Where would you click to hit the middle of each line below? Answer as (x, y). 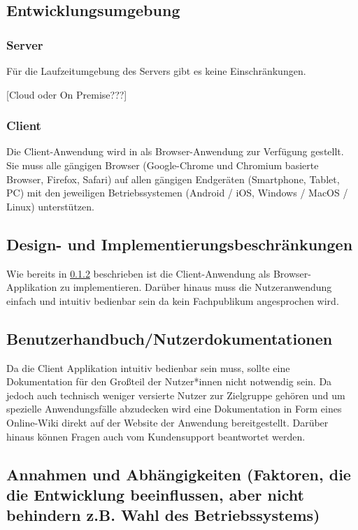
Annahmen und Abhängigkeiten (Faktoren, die (179, 474)
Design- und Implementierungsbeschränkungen (180, 244)
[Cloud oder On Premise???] (67, 94)
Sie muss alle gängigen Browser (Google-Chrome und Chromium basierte (163, 165)
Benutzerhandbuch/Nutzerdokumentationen (170, 338)
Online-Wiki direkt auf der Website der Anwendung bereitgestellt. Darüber (167, 422)
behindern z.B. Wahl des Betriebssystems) (163, 515)
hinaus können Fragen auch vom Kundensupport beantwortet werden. (156, 436)
